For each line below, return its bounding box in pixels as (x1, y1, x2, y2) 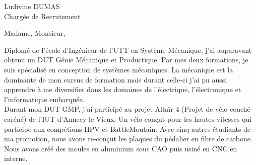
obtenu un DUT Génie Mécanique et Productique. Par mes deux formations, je (4, 54, 248, 65)
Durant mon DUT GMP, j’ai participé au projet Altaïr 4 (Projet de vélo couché (4, 104, 250, 114)
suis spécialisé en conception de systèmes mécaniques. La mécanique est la (4, 64, 233, 74)
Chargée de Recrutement (4, 11, 81, 21)
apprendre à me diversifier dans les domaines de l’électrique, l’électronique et (4, 84, 241, 95)
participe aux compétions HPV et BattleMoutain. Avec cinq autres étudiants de (4, 123, 251, 134)
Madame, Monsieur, (4, 28, 66, 38)
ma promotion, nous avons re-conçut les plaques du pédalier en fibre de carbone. (4, 133, 252, 144)
